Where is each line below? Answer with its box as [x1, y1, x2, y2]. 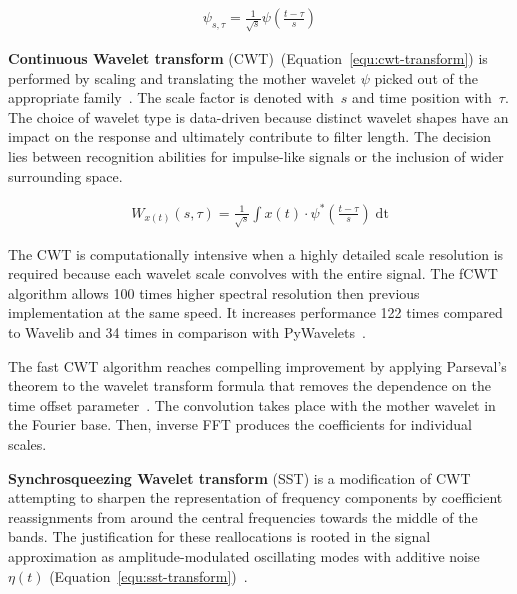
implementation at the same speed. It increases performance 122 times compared [8, 302, 503, 323]
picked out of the [374, 67, 478, 88]
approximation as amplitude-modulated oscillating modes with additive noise [8, 545, 480, 566]
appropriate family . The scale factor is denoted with [8, 87, 334, 108]
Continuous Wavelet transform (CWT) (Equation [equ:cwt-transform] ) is [8, 47, 488, 68]
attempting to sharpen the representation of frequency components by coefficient [8, 487, 503, 508]
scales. [8, 433, 47, 454]
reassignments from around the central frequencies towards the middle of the [8, 506, 478, 527]
